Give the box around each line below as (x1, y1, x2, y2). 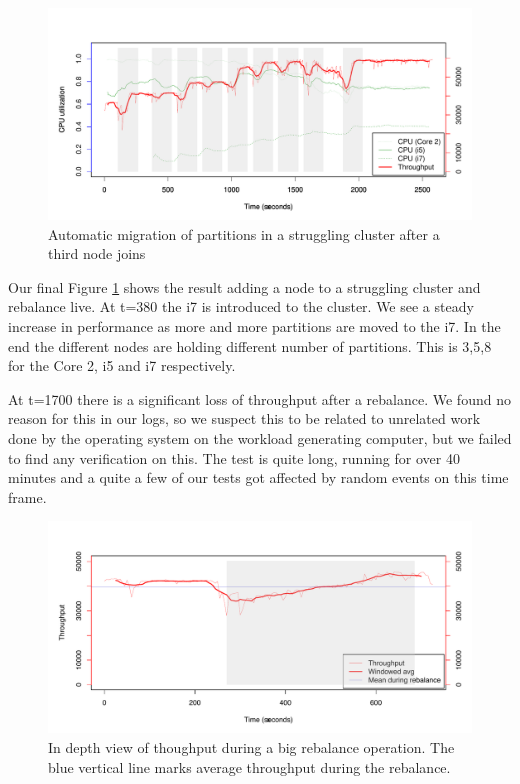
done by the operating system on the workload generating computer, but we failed (8, 427, 512, 448)
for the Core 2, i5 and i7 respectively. (8, 355, 236, 376)
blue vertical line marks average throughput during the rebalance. (48, 756, 451, 777)
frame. (8, 486, 47, 507)
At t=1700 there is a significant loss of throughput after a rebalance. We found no (8, 388, 511, 409)
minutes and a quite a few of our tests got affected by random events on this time (8, 467, 509, 488)
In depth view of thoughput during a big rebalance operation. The (48, 736, 455, 757)
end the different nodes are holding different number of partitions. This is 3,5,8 (8, 335, 492, 356)
